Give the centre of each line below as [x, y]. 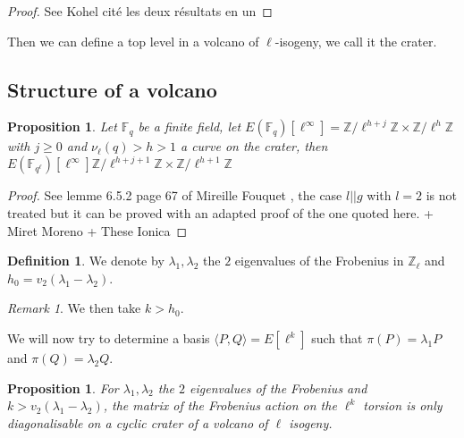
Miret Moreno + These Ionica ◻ [97, 230]
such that [337, 338]
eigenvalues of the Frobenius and [278, 387]
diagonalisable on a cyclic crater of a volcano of [138, 422]
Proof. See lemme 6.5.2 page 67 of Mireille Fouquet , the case [175, 195]
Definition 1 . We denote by [86, 261]
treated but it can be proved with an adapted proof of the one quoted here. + [220, 213]
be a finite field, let [190, 126]
